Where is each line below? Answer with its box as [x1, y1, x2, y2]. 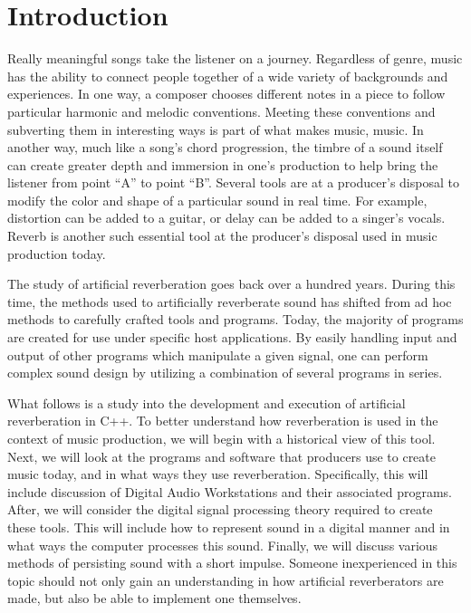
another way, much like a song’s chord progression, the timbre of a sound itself [7, 138, 443, 157]
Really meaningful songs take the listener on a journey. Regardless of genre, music [7, 49, 463, 68]
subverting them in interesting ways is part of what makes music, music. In [7, 120, 424, 139]
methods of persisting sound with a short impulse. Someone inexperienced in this [7, 553, 457, 572]
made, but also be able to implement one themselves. [7, 589, 302, 608]
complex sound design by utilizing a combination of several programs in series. [7, 363, 443, 382]
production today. [7, 244, 106, 263]
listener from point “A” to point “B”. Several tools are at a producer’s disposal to [7, 173, 459, 192]
